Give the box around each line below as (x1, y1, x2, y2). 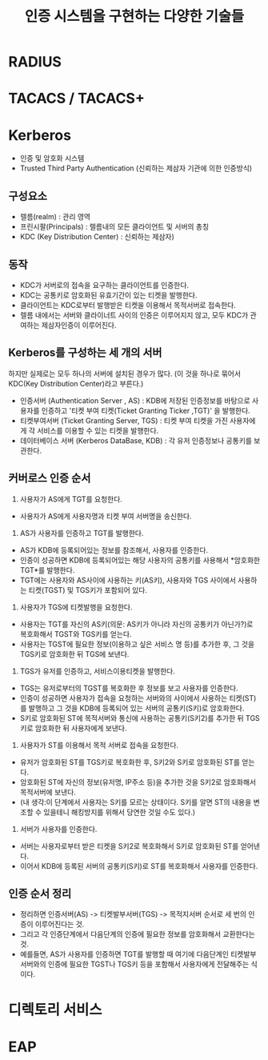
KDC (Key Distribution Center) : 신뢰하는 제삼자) (19, 232, 174, 242)
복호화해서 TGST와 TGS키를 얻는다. (19, 629, 132, 638)
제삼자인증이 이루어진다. (41, 320, 118, 330)
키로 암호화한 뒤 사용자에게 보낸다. (19, 723, 127, 733)
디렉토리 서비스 (8, 1001, 102, 1018)
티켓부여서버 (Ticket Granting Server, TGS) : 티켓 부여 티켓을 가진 (19, 415, 228, 425)
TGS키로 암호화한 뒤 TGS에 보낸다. (19, 649, 130, 658)
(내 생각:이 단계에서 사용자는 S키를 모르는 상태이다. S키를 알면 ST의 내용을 (19, 797, 252, 806)
